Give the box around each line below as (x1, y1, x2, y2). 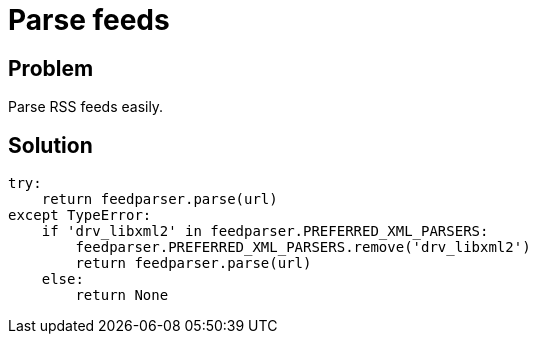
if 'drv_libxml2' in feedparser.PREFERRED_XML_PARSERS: (41, 223, 489, 240)
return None (75, 287, 169, 304)
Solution (8, 132, 93, 158)
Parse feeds (8, 3, 170, 37)
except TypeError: (8, 207, 152, 224)
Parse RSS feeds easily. (8, 98, 164, 116)
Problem (8, 55, 94, 81)
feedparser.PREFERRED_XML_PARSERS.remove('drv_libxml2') (75, 239, 531, 256)
